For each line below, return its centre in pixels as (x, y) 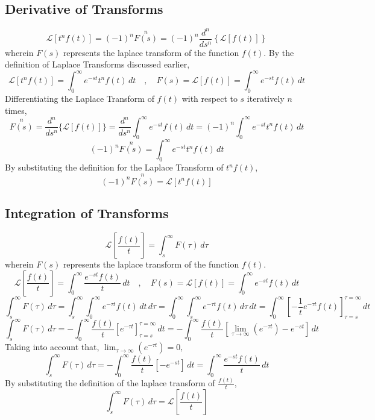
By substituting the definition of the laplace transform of (110, 382)
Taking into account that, (52, 347)
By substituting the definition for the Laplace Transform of (114, 167)
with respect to (210, 99)
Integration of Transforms (87, 213)
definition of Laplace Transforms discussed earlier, (97, 64)
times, (16, 110)
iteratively (266, 99)
